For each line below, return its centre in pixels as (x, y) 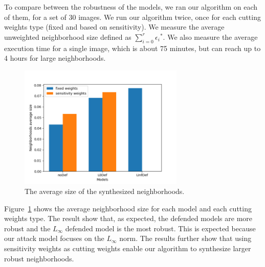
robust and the (27, 228)
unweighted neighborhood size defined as (68, 37)
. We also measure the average (210, 37)
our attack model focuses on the (54, 238)
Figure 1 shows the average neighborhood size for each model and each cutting (128, 208)
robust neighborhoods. (39, 258)
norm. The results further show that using (185, 238)
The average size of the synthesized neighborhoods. (105, 191)
